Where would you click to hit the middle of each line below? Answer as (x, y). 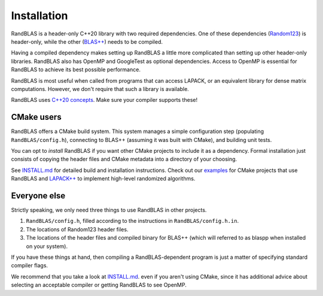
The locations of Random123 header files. (77, 229)
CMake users (36, 117)
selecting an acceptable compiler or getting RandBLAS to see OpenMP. (99, 285)
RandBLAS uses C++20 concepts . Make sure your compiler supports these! (104, 100)
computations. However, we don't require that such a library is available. (100, 89)
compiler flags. (29, 265)
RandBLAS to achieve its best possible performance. (76, 70)
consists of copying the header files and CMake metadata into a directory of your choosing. (124, 159)
